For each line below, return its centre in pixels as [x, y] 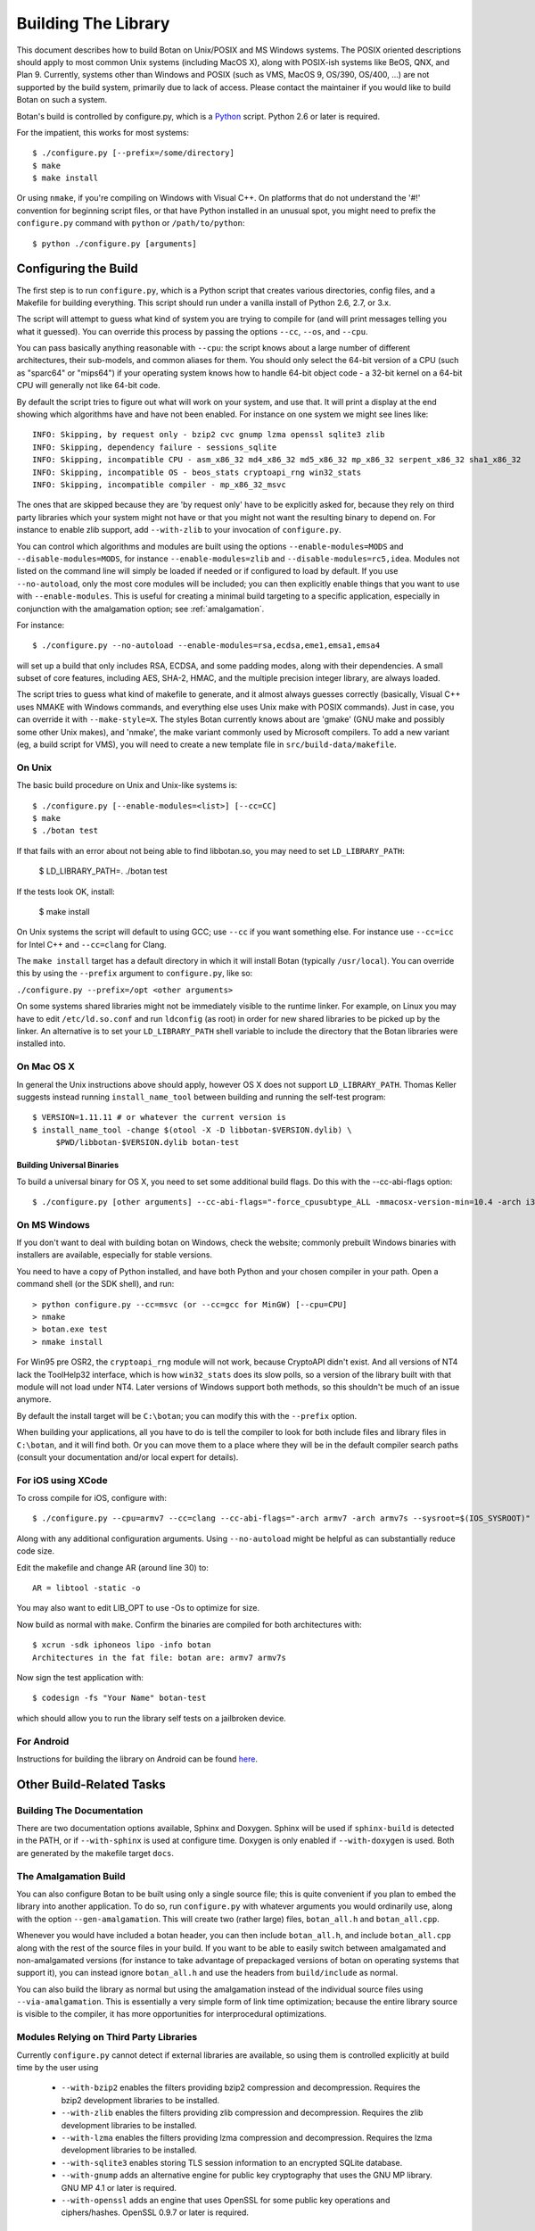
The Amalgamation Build [71, 1876]
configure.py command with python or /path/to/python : [131, 223]
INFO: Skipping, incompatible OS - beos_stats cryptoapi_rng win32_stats [197, 472]
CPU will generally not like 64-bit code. [88, 386]
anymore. [34, 1399]
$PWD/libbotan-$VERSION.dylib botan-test [148, 1143]
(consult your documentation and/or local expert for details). [128, 1457]
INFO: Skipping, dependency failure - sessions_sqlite [155, 447]
